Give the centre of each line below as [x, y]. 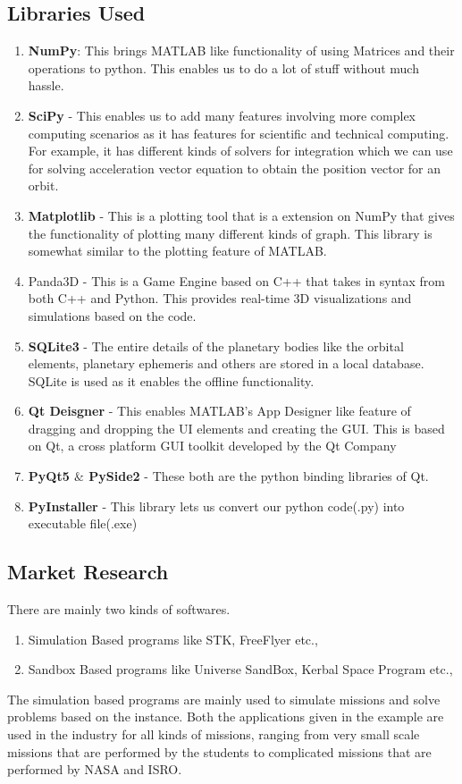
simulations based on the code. [112, 315]
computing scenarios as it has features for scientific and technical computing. [239, 133]
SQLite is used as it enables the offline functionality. [171, 380]
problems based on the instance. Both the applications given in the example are [226, 717]
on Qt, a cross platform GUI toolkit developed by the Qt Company [212, 446]
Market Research [88, 572]
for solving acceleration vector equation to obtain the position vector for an [234, 168]
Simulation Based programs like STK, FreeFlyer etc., [173, 639]
